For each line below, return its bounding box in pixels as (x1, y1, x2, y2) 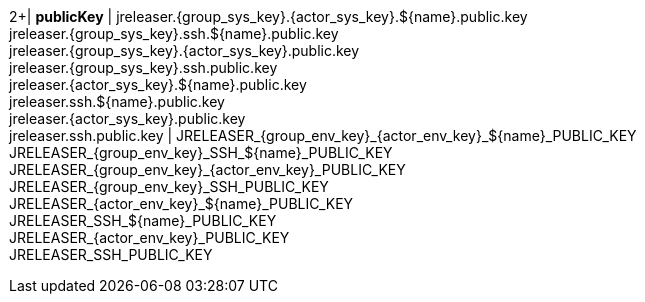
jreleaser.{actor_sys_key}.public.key (9, 110, 246, 127)
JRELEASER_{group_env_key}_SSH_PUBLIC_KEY (9, 178, 329, 195)
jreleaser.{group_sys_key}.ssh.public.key (9, 59, 278, 76)
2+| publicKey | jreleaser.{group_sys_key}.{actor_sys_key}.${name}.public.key (9, 8, 528, 25)
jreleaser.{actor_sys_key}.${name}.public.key (9, 76, 307, 93)
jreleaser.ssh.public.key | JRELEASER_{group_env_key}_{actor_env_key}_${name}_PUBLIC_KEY (9, 127, 637, 144)
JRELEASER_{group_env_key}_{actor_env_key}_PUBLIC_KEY (9, 161, 406, 178)
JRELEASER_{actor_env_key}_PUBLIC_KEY (9, 229, 290, 246)
